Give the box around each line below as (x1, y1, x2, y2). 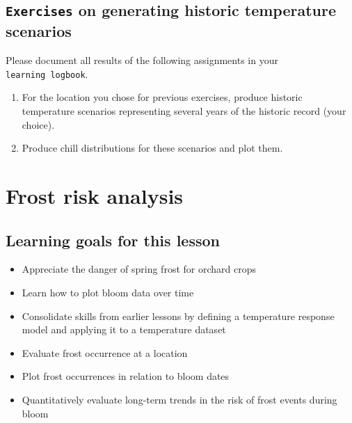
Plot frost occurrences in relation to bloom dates (22, 369, 230, 383)
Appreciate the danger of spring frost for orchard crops (22, 262, 256, 276)
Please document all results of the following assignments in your (6, 53, 278, 67)
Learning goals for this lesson (6, 229, 220, 250)
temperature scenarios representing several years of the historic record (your (22, 104, 346, 118)
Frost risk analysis (6, 181, 184, 209)
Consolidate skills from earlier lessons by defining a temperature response (22, 308, 335, 323)
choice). (22, 117, 55, 131)
